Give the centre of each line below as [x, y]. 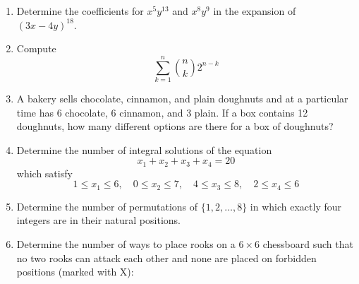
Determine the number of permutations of [107, 206]
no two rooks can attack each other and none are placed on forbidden [166, 258]
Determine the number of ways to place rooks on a [126, 243]
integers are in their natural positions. [98, 220]
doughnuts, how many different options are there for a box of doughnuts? [175, 126]
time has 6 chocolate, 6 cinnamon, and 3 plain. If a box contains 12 [162, 112]
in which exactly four [296, 206]
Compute [36, 48]
